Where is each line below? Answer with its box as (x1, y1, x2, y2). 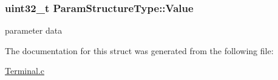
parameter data (5, 24, 63, 37)
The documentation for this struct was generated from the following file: (5, 44, 274, 57)
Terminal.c (5, 64, 44, 77)
